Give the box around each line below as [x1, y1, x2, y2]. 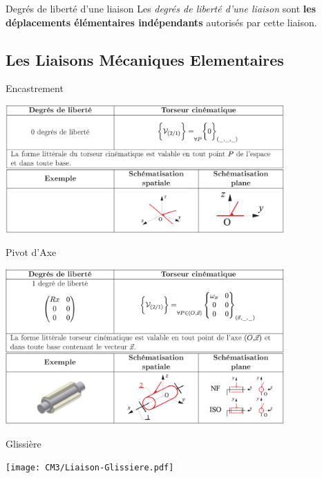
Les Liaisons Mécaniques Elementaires [6, 48, 284, 70]
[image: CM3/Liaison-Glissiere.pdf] [6, 463, 174, 473]
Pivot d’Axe [6, 245, 57, 259]
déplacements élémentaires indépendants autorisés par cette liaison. [6, 15, 317, 29]
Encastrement [6, 81, 64, 95]
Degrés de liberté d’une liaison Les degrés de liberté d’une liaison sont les [6, 1, 316, 15]
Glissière [6, 436, 41, 450]
